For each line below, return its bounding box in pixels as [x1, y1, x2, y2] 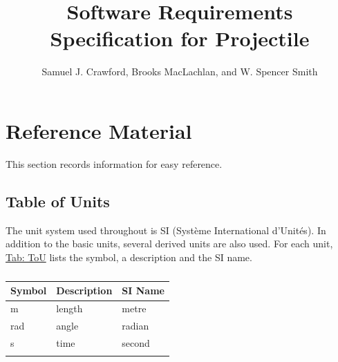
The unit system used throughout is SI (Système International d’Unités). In [6, 222, 326, 237]
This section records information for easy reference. [6, 156, 223, 171]
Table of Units [6, 190, 110, 211]
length [56, 301, 83, 316]
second [122, 335, 150, 350]
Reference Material [6, 116, 192, 144]
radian [122, 318, 149, 333]
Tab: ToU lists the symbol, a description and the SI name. [6, 249, 252, 264]
